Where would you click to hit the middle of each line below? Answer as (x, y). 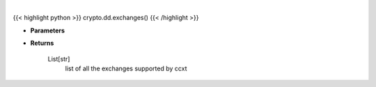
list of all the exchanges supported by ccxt (126, 68)
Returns (42, 43)
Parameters (48, 30)
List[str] (59, 59)
